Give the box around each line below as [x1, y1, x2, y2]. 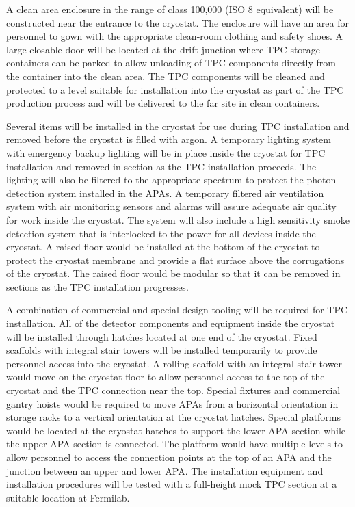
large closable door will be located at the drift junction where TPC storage [6, 42, 321, 56]
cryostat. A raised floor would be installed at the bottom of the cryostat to [6, 239, 320, 254]
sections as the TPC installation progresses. [6, 279, 189, 294]
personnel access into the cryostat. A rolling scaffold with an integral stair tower [6, 356, 343, 370]
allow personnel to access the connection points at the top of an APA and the [6, 450, 332, 464]
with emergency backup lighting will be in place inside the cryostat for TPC [6, 145, 326, 159]
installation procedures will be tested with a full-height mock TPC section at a [6, 477, 337, 491]
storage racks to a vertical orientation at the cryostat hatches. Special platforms [6, 410, 341, 424]
